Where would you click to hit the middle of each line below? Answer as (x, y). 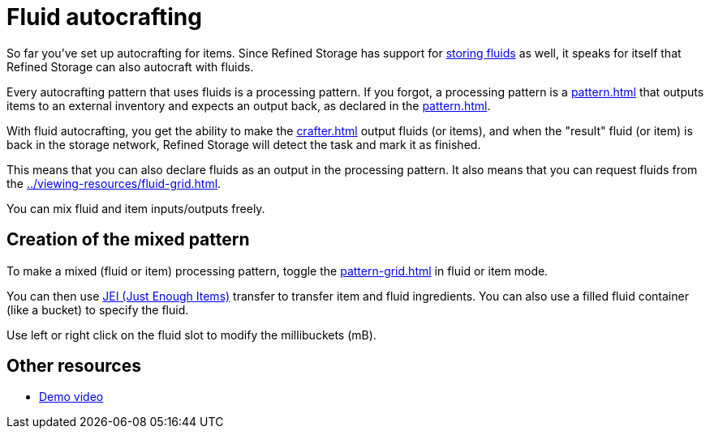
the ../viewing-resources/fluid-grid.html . (114, 183)
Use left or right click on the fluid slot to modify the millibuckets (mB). (191, 335)
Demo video (71, 397)
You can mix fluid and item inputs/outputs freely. (136, 208)
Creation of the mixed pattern (128, 240)
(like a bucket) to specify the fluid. (98, 309)
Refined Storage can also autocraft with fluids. (130, 66)
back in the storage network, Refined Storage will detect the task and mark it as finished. (244, 144)
